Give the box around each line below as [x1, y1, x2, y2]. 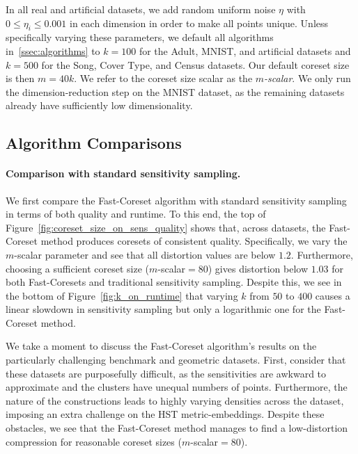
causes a [315, 288, 350, 302]
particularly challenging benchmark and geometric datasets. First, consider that [6, 352, 346, 367]
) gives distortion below [208, 261, 309, 275]
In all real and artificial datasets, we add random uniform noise [6, 2, 276, 16]
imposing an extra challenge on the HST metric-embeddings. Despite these [6, 407, 325, 421]
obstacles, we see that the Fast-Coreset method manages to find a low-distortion [6, 421, 348, 435]
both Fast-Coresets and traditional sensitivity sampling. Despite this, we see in [6, 275, 342, 289]
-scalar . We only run [264, 71, 351, 86]
